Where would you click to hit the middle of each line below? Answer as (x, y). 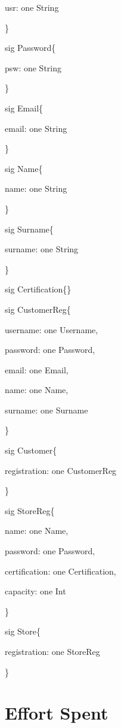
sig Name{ (24, 168)
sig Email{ (24, 108)
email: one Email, (37, 369)
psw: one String (33, 67)
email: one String (36, 128)
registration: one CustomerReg (61, 470)
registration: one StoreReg (52, 651)
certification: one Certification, (61, 571)
